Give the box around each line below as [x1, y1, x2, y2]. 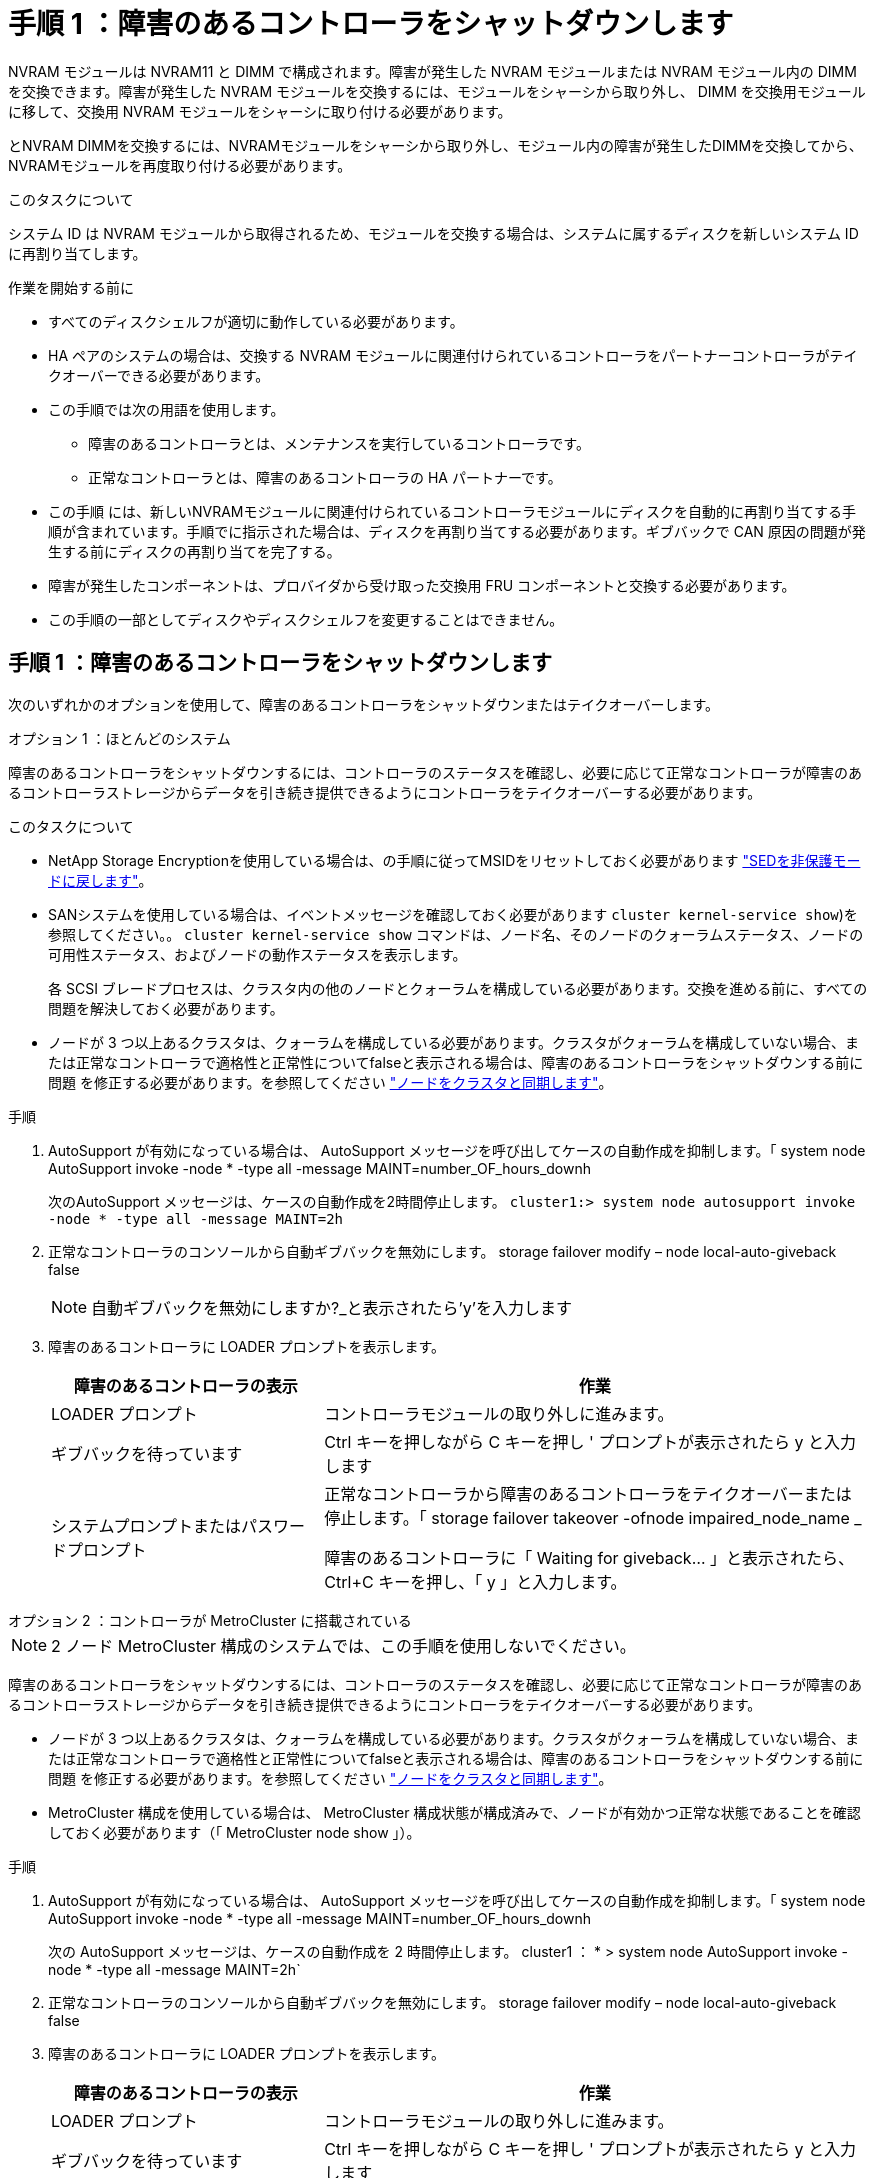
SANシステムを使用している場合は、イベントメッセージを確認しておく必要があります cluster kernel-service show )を [48, 905, 858, 923]
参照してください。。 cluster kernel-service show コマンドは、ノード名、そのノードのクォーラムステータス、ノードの [48, 925, 864, 943]
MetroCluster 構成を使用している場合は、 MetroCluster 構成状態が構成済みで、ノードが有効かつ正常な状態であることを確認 [48, 1803, 861, 1821]
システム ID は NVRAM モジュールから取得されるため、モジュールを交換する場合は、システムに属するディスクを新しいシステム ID [8, 224, 859, 242]
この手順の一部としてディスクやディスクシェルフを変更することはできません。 [48, 610, 564, 628]
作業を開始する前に [8, 278, 134, 296]
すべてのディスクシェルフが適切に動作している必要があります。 [48, 312, 464, 330]
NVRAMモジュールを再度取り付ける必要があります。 [8, 156, 352, 174]
